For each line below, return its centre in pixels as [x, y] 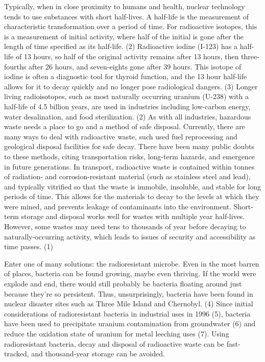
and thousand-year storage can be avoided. [98, 354]
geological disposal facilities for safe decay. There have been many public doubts [129, 146]
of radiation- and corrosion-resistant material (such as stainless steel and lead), [127, 176]
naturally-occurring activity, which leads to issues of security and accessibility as [130, 236]
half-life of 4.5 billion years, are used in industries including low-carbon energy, [127, 106]
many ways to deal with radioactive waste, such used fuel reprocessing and [121, 136]
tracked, [17, 354]
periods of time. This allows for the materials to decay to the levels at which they [132, 196]
